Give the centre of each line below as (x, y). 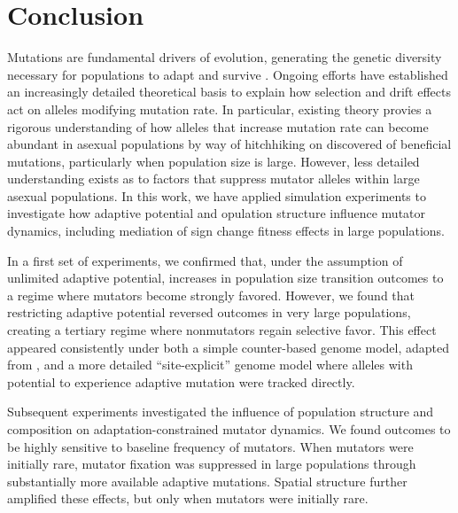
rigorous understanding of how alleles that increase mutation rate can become (218, 126)
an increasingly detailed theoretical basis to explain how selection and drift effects (229, 92)
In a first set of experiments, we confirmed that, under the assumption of (205, 260)
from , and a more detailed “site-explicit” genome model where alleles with (210, 365)
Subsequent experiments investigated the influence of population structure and (221, 412)
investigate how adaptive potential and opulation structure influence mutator (217, 213)
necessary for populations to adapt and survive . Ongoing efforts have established (228, 74)
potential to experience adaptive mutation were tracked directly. (181, 381)
